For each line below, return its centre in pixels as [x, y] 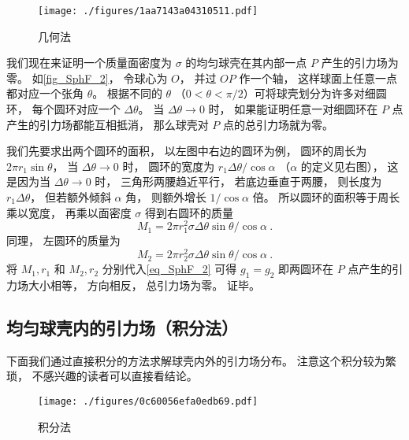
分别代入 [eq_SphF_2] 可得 [169, 269]
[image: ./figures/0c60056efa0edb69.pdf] [148, 402]
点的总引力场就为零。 [278, 124]
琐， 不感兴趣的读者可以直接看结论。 [102, 376]
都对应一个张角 [45, 93]
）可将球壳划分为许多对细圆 [315, 93]
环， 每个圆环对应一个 [63, 109]
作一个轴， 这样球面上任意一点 [318, 78]
